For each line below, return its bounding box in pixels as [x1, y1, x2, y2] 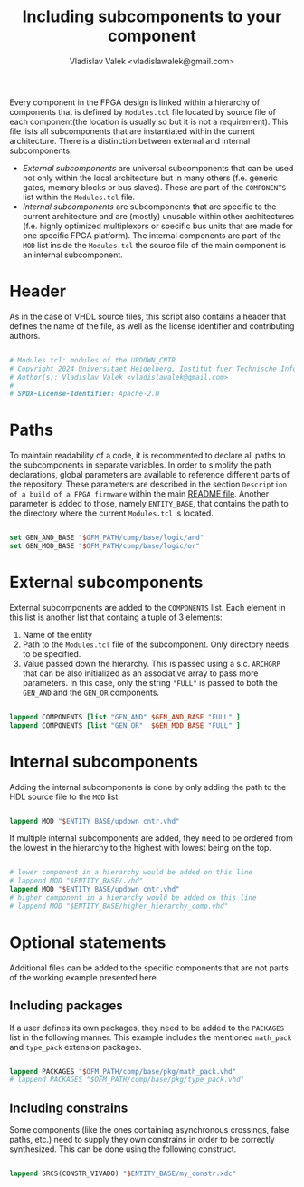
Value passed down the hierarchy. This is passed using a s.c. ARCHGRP [22, 658, 280, 669]
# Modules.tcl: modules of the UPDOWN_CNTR [9, 355, 176, 364]
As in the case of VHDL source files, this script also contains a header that [9, 311, 287, 322]
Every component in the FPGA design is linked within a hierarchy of [9, 97, 261, 108]
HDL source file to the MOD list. [9, 791, 120, 802]
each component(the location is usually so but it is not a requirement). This [9, 116, 289, 127]
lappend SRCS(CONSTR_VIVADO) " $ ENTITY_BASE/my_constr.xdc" [9, 1169, 237, 1179]
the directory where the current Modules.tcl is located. [9, 507, 214, 518]
